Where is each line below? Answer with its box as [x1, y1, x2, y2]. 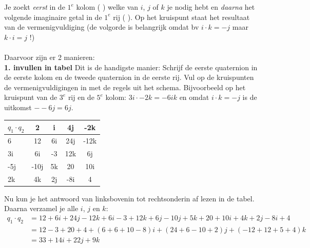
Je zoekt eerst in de [4, 2, 65, 12]
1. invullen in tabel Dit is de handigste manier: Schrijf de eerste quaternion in [4, 61, 258, 72]
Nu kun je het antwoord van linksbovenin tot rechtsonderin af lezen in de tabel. [4, 193, 255, 203]
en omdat [179, 92, 209, 102]
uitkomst [4, 101, 32, 112]
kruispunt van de [4, 92, 57, 102]
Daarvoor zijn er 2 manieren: [4, 51, 95, 62]
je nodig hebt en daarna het [167, 2, 255, 12]
